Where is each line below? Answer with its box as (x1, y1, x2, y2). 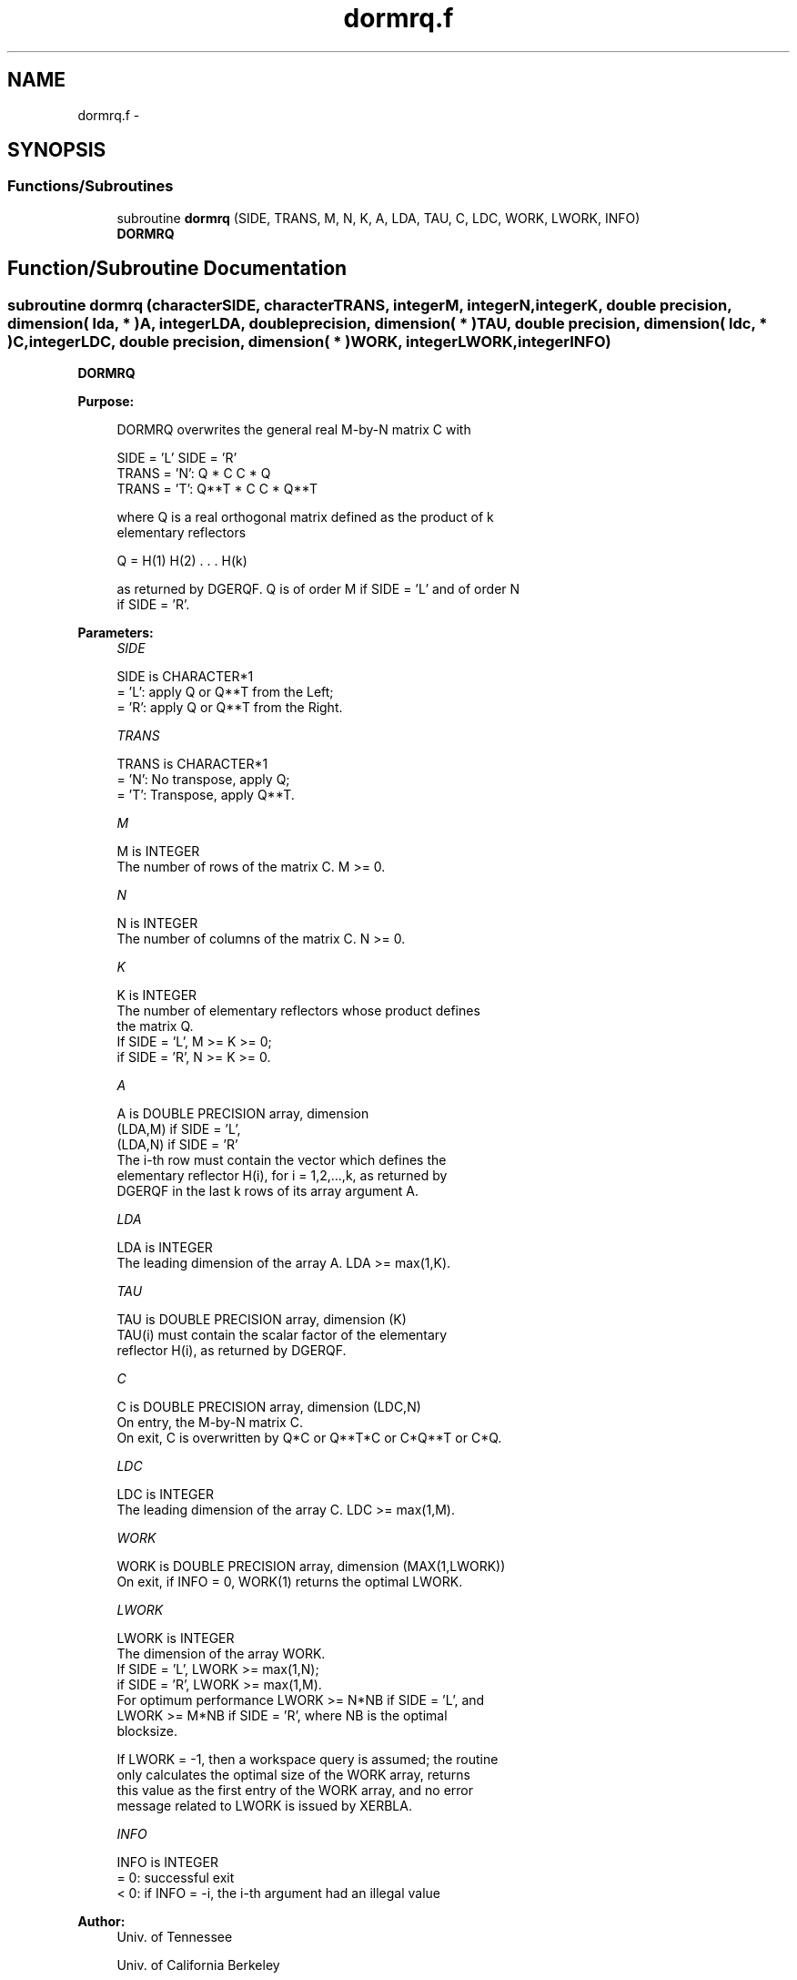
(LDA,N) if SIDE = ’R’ (116, 1137, 238, 1153)
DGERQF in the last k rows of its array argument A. (116, 1183, 419, 1199)
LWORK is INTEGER (116, 1630, 235, 1647)
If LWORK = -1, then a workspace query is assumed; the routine (116, 1751, 499, 1768)
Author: (77, 1914, 126, 1930)
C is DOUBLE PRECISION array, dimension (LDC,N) (116, 1399, 421, 1415)
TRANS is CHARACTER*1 (116, 756, 268, 772)
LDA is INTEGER (116, 1240, 213, 1256)
